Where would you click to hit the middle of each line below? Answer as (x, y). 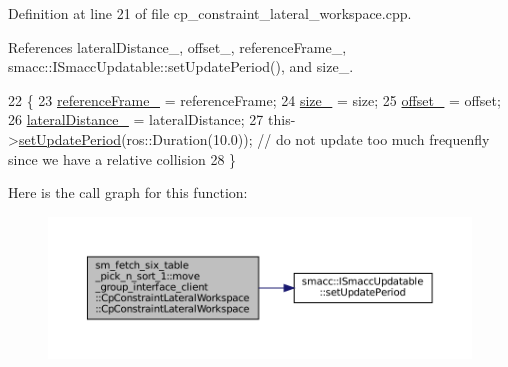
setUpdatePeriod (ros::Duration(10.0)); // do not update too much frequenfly (254, 138)
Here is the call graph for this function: (128, 192)
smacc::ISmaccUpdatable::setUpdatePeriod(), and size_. (181, 66)
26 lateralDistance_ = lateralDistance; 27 (136, 119)
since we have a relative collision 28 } (122, 158)
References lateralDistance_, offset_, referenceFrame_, (177, 46)
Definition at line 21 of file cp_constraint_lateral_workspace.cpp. (210, 13)
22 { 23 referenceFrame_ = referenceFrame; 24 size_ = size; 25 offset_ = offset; (254, 99)
